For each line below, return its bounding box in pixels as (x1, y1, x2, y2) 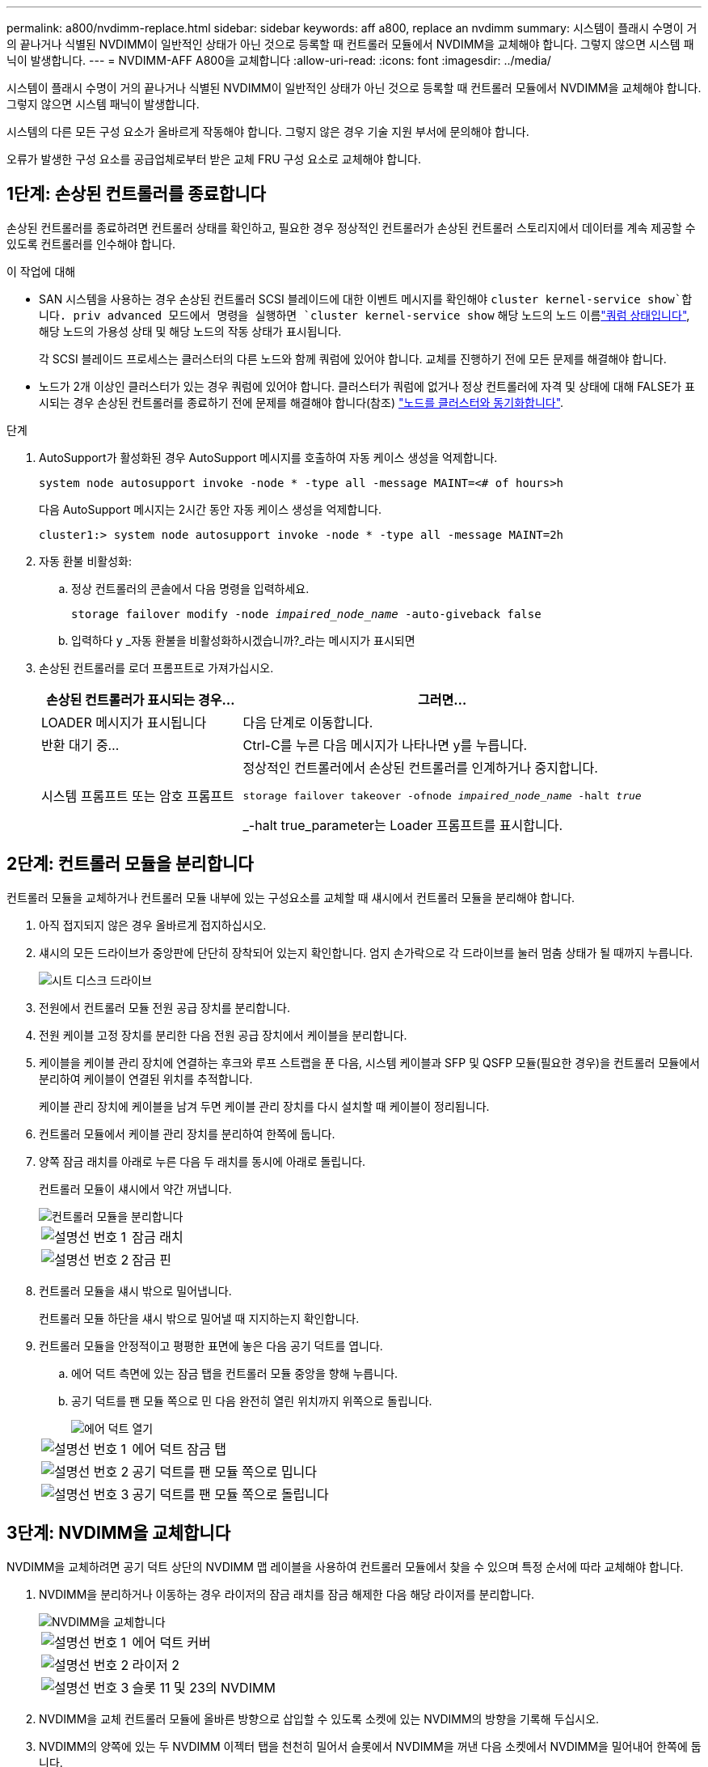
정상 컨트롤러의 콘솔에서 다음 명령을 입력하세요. (71, 581, 310, 595)
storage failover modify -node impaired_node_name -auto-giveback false (71, 607, 542, 621)
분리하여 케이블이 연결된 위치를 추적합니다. (39, 1071, 253, 1086)
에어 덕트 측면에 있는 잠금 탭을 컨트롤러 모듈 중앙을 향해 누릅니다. (71, 1366, 398, 1380)
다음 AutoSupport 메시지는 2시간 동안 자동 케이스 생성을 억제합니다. (39, 502, 381, 516)
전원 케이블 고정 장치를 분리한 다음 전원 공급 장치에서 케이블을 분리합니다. (39, 1028, 407, 1042)
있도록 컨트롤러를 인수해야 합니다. (6, 236, 176, 251)
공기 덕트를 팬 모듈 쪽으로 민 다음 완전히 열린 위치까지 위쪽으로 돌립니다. (71, 1393, 432, 1408)
